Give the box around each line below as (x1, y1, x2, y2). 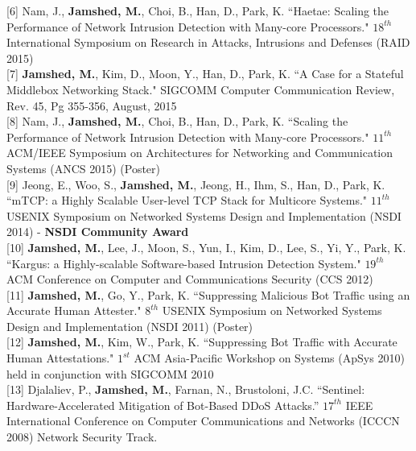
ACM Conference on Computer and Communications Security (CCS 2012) (6, 271, 373, 288)
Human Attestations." (6, 350, 114, 366)
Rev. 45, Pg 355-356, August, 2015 (6, 97, 177, 114)
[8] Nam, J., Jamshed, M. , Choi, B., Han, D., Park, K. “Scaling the (6, 113, 348, 130)
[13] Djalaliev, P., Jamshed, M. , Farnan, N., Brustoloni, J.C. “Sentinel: (6, 381, 365, 398)
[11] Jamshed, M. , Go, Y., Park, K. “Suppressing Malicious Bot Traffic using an (6, 286, 410, 303)
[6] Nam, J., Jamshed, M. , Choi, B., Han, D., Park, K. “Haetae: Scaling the (6, 2, 389, 19)
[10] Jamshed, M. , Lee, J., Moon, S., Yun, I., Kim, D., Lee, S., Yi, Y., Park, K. (6, 238, 406, 255)
